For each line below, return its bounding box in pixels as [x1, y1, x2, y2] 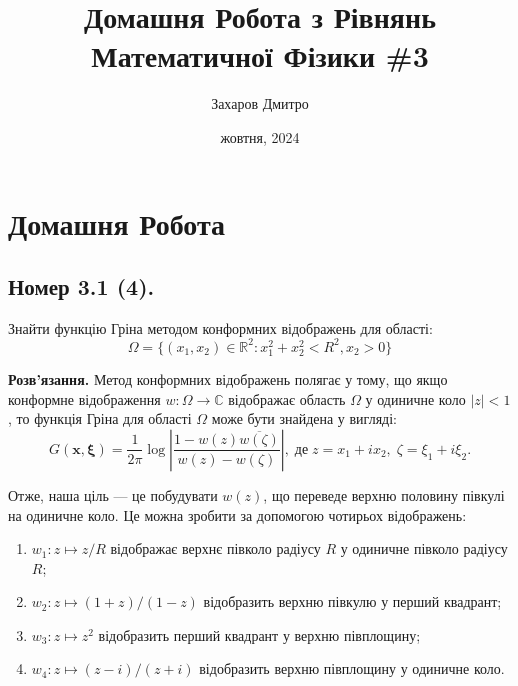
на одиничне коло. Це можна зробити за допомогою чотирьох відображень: [8, 504, 467, 525]
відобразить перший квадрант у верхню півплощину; [98, 624, 421, 645]
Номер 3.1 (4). [8, 271, 155, 302]
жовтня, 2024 [220, 126, 300, 147]
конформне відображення [8, 388, 161, 409]
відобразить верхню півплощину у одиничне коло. [199, 658, 505, 679]
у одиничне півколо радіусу [340, 538, 508, 559]
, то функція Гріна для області [8, 408, 192, 429]
